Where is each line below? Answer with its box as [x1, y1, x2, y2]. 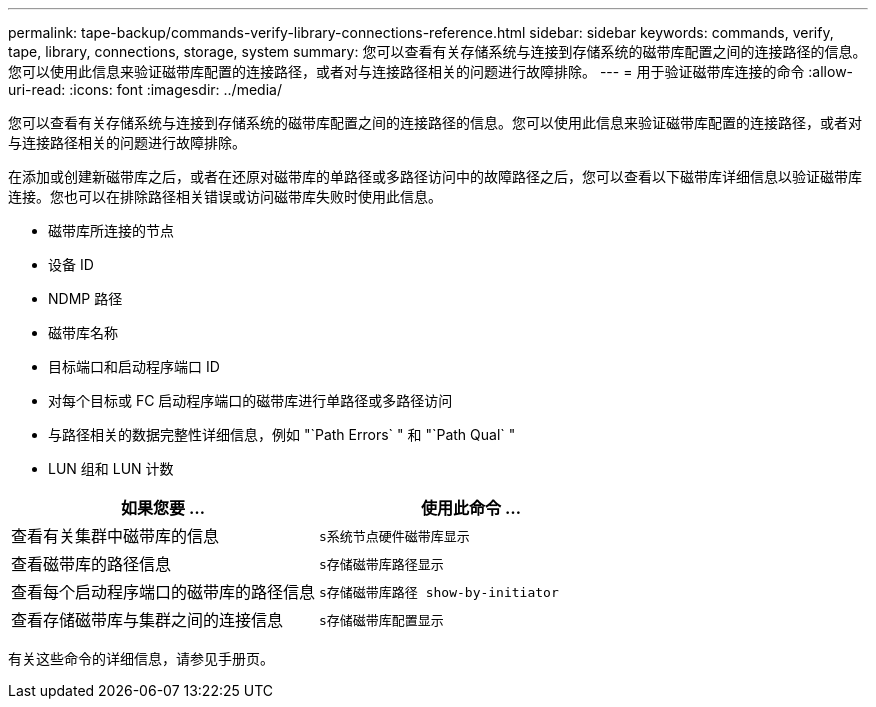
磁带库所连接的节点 [48, 222, 174, 239]
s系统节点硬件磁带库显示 [319, 528, 470, 544]
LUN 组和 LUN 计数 [48, 460, 174, 477]
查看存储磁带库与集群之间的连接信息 [11, 610, 284, 630]
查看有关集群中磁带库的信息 [11, 526, 220, 546]
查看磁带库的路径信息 [11, 554, 172, 574]
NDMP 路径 [48, 290, 123, 307]
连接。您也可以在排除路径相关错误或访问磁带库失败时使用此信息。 [8, 188, 442, 205]
